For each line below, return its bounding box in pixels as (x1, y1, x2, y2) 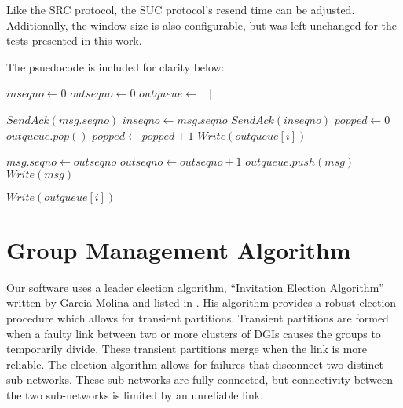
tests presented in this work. (6, 32, 142, 49)
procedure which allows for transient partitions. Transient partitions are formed (6, 310, 389, 326)
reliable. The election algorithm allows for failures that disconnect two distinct (6, 355, 383, 372)
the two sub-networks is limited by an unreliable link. (6, 387, 263, 403)
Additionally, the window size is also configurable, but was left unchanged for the (6, 16, 398, 33)
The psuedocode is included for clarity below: (6, 58, 225, 75)
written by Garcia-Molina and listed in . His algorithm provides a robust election (6, 294, 397, 311)
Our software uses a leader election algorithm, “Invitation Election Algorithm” (6, 279, 384, 295)
